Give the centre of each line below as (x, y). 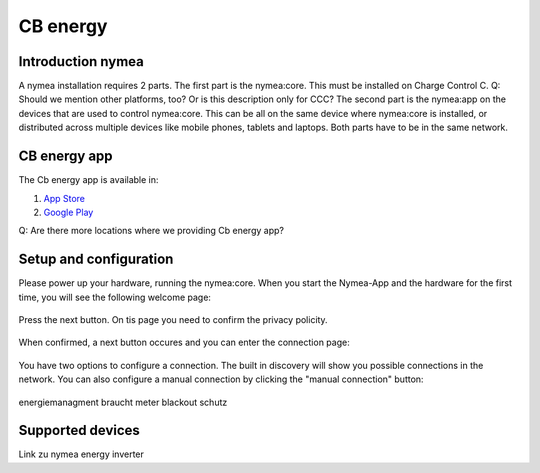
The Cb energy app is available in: (88, 180)
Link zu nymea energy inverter (81, 454)
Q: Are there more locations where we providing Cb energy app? (151, 231)
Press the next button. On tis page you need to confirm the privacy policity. (173, 319)
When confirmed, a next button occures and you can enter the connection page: (184, 342)
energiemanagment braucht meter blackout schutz (123, 402)
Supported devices (79, 430)
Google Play (68, 212)
